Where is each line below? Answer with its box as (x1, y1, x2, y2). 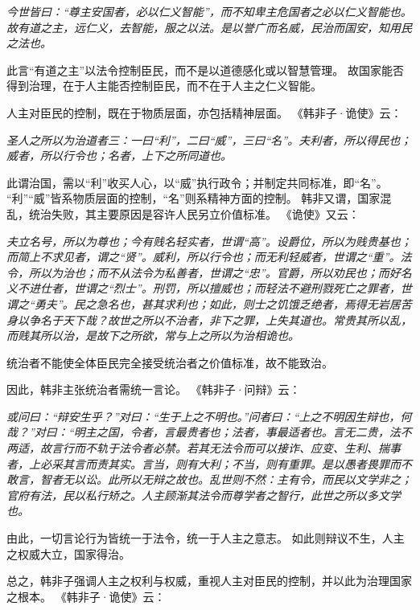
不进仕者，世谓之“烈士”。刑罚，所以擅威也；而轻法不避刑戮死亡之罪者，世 (17, 280, 412, 297)
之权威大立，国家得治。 (6, 545, 130, 562)
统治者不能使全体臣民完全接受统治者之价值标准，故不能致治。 (6, 354, 333, 371)
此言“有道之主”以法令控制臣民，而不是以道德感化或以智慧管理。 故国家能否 (6, 61, 404, 78)
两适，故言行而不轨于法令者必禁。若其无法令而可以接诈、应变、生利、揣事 (6, 440, 401, 456)
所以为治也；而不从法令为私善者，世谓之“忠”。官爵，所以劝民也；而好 (28, 264, 401, 280)
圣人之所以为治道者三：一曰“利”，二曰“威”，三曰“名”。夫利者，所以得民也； (6, 131, 412, 148)
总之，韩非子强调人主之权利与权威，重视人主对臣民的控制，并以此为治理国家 (6, 572, 412, 589)
